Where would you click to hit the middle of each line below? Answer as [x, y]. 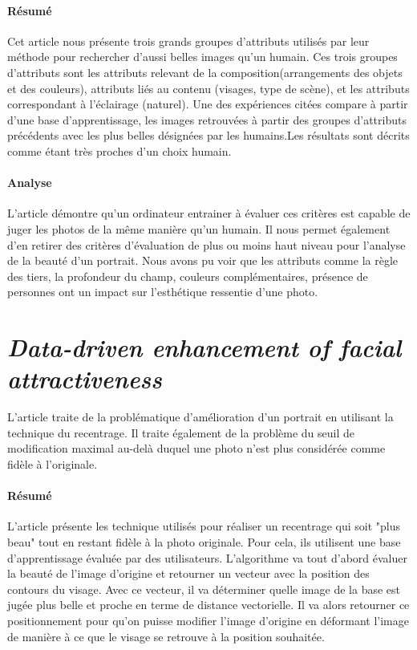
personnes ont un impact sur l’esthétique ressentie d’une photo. [163, 292]
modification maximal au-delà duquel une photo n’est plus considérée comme [196, 448]
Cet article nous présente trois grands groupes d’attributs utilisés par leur [188, 41]
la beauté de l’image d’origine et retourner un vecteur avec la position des [188, 573]
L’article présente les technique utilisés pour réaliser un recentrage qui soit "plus [204, 526]
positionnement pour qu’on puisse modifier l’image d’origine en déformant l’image [208, 620]
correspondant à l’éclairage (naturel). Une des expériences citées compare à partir [208, 104]
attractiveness [85, 379]
